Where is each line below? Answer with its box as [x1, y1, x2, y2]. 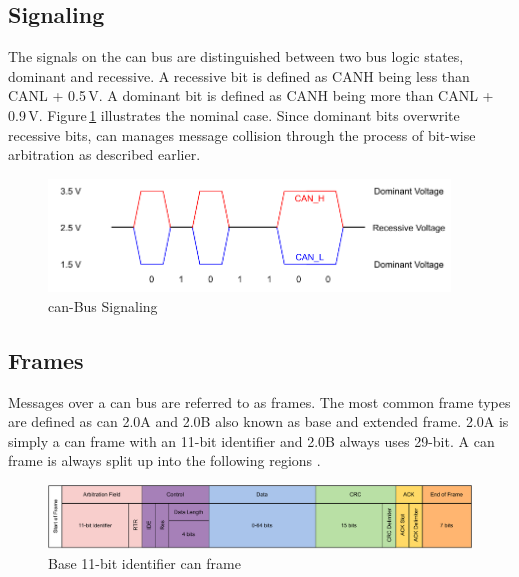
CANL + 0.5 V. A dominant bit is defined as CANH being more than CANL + [8, 85, 494, 106]
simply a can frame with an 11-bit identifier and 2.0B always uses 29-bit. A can [8, 430, 495, 451]
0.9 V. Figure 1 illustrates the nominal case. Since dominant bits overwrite [8, 104, 460, 125]
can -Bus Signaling [48, 295, 158, 316]
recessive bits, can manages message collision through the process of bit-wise [8, 124, 476, 145]
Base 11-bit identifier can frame [48, 552, 241, 573]
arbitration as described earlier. [8, 144, 201, 165]
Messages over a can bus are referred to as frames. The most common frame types [8, 391, 511, 412]
